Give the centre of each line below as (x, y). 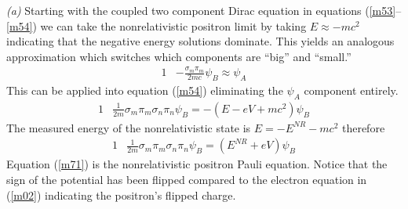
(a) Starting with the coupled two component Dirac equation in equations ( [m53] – (204, 10)
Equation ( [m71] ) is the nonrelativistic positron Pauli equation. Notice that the (197, 164)
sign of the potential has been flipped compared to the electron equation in (187, 179)
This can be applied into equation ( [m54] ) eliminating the (145, 90)
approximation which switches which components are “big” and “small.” (179, 56)
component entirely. (351, 90)
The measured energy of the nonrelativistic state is (129, 127)
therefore (363, 127)
